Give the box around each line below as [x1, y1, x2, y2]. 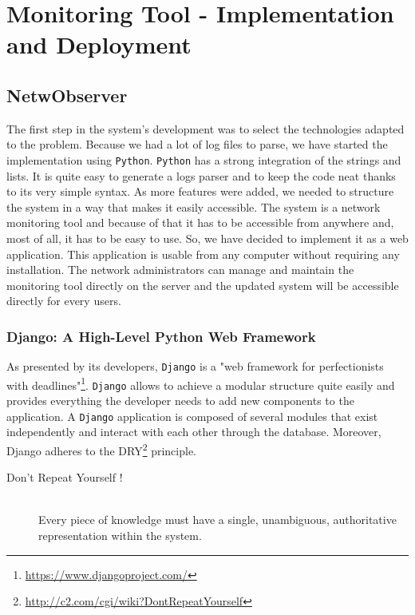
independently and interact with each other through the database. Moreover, [6, 423, 381, 440]
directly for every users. [6, 292, 121, 309]
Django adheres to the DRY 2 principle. [6, 439, 197, 458]
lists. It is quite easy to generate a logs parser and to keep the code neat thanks [6, 167, 396, 184]
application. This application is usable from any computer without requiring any [6, 245, 400, 262]
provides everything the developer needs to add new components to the [6, 392, 354, 409]
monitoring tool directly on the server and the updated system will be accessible [6, 276, 399, 293]
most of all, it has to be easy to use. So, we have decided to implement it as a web [6, 229, 409, 246]
